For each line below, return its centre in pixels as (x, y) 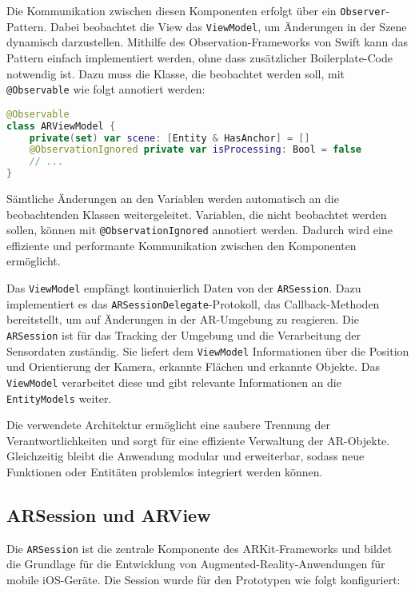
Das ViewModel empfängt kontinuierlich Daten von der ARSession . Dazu (184, 288)
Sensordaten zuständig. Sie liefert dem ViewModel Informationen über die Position (208, 350)
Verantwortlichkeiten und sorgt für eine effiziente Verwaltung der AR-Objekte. (198, 440)
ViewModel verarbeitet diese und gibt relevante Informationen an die (174, 382)
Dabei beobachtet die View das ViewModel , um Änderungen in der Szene (229, 26)
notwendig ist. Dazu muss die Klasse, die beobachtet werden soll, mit (176, 73)
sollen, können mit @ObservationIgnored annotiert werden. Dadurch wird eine (200, 230)
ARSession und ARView (109, 514)
